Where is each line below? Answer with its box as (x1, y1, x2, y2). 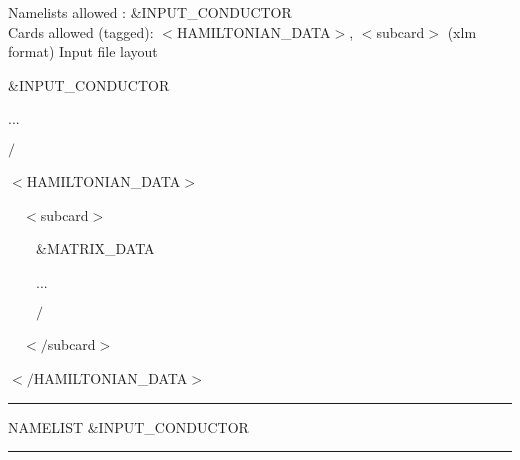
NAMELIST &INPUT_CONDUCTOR (8, 416, 249, 437)
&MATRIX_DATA (36, 238, 155, 259)
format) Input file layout (8, 41, 158, 62)
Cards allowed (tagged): (8, 21, 154, 42)
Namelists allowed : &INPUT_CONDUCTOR (8, 2, 292, 22)
